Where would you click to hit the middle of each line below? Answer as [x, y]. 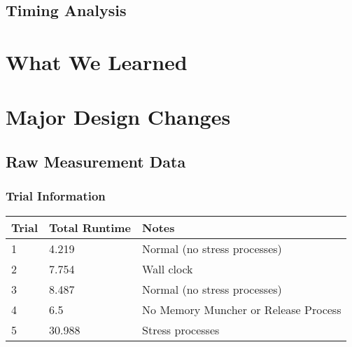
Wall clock [168, 268]
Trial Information [56, 196]
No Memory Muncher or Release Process [242, 309]
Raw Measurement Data [96, 161]
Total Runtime [90, 227]
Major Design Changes [118, 117]
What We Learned [97, 61]
